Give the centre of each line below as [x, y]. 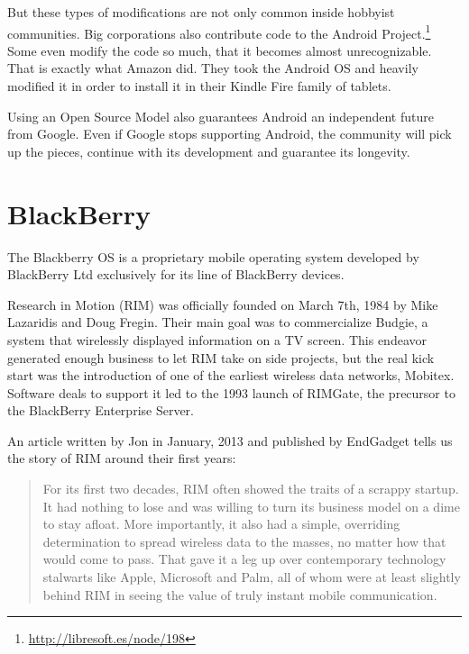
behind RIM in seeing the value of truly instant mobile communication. [240, 594]
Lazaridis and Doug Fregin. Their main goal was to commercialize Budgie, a [218, 322]
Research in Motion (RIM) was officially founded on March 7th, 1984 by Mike [223, 304]
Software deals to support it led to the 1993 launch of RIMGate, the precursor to [231, 392]
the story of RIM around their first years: [122, 458]
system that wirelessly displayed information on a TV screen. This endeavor [217, 339]
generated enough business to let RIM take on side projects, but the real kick [221, 357]
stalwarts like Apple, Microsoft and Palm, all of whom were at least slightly [252, 577]
